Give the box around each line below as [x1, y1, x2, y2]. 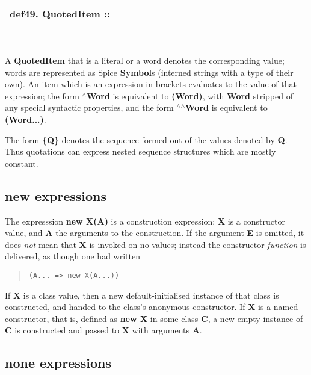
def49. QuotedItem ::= [10, 7, 119, 20]
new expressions [5, 186, 107, 205]
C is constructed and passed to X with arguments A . [5, 324, 202, 336]
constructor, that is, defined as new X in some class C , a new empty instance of [5, 312, 303, 324]
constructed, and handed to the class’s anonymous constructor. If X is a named [5, 300, 298, 313]
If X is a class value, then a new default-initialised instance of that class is [5, 288, 279, 301]
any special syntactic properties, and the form [5, 101, 174, 114]
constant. [5, 157, 38, 169]
